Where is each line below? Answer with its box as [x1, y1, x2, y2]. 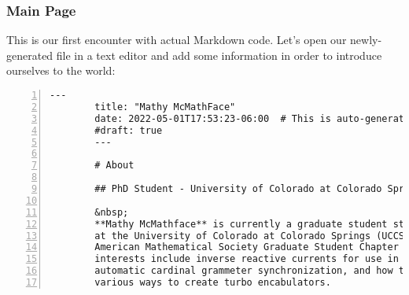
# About [94, 160, 134, 171]
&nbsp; [94, 206, 129, 218]
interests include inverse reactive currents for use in [94, 253, 399, 265]
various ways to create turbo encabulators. [94, 277, 331, 288]
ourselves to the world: [6, 62, 116, 79]
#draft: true [94, 124, 163, 136]
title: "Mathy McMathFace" [94, 101, 236, 112]
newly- [350, 31, 382, 48]
